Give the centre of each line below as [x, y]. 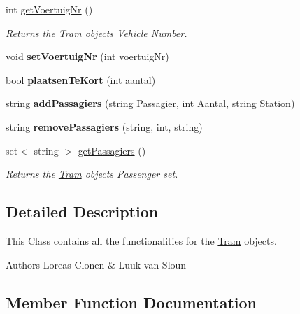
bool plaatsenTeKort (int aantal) [81, 79]
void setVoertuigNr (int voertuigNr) [87, 56]
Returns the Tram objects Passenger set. [92, 174]
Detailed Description [82, 212]
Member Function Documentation [131, 302]
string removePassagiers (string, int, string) [104, 126]
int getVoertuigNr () [49, 9]
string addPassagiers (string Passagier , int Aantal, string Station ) [150, 103]
